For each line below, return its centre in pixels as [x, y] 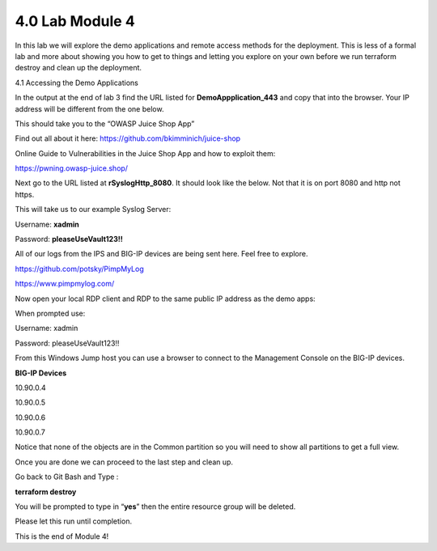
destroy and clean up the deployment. [78, 68]
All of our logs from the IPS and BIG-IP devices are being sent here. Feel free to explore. [161, 254]
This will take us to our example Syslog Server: [93, 210]
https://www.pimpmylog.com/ [65, 284]
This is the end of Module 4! [62, 536]
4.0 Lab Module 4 [75, 21]
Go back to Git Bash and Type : [67, 477]
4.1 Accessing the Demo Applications [77, 83]
